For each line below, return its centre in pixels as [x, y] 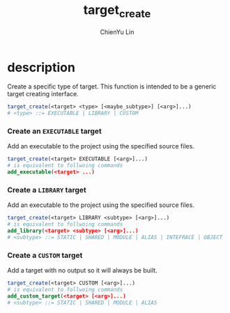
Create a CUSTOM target [45, 255]
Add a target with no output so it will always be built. [83, 270]
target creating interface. [43, 94]
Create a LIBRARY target [47, 190]
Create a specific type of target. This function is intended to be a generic [112, 86]
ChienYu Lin [117, 32]
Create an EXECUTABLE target [55, 131]
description [41, 67]
